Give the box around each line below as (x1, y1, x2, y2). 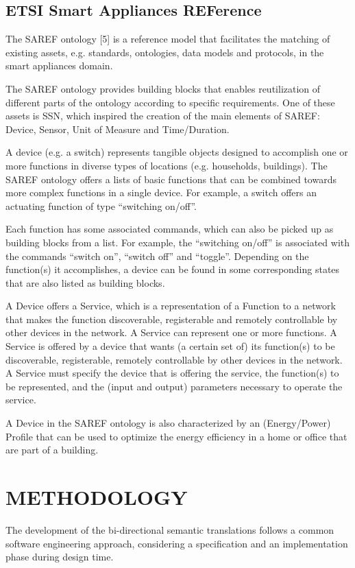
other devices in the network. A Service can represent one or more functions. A (5, 325, 337, 340)
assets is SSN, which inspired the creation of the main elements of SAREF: (5, 108, 320, 123)
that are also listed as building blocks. (5, 275, 165, 289)
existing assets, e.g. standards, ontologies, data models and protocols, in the (5, 45, 324, 59)
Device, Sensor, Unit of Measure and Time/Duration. (5, 121, 230, 136)
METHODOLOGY (5, 483, 188, 511)
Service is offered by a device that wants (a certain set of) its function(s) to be (5, 339, 335, 353)
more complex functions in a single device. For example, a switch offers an (5, 185, 317, 200)
